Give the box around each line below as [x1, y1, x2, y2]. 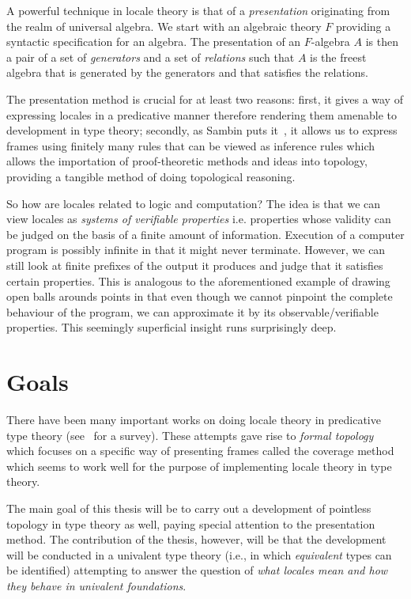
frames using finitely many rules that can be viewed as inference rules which [6, 137, 375, 154]
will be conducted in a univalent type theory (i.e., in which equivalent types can [6, 546, 392, 563]
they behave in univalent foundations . [6, 577, 187, 593]
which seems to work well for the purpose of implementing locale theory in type [6, 457, 392, 474]
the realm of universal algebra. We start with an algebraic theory [6, 17, 322, 34]
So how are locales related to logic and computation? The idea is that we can [6, 195, 381, 211]
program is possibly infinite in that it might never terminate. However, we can [6, 241, 386, 258]
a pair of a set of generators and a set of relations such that [6, 48, 295, 65]
